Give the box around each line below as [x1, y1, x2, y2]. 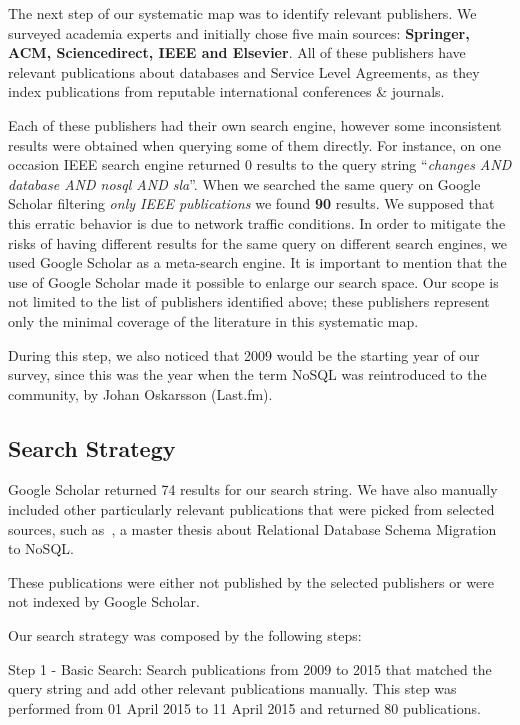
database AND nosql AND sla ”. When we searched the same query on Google [8, 173, 481, 194]
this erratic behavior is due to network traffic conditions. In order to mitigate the [8, 212, 506, 233]
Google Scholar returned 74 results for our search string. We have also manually [8, 479, 498, 500]
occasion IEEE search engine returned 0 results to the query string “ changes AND [8, 154, 512, 175]
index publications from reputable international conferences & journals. [8, 81, 445, 102]
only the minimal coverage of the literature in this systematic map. [8, 310, 419, 331]
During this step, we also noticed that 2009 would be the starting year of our [8, 344, 480, 365]
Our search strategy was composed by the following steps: [8, 625, 362, 646]
